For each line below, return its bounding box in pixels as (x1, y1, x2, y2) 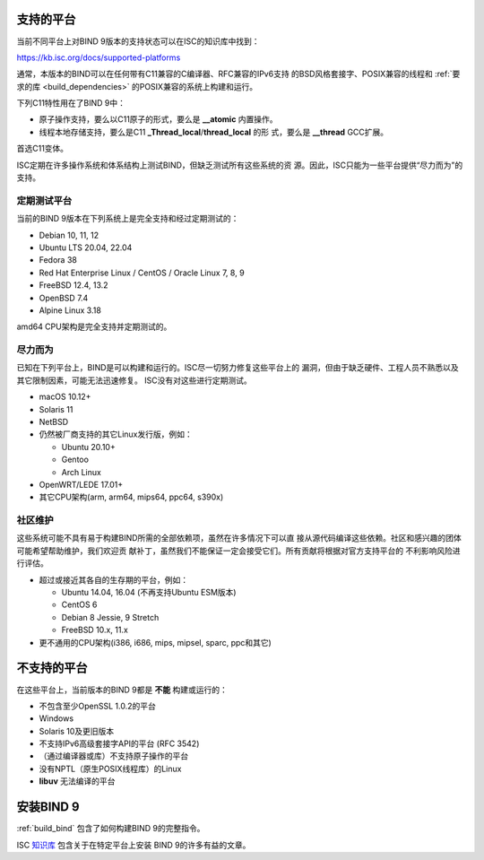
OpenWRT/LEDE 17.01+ (39, 479, 124, 490)
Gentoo (61, 454, 90, 465)
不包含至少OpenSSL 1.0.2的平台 (39, 700, 156, 711)
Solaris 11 (39, 404, 73, 414)
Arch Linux (61, 466, 102, 477)
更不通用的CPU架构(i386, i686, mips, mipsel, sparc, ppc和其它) (39, 637, 272, 647)
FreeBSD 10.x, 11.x (61, 624, 129, 636)
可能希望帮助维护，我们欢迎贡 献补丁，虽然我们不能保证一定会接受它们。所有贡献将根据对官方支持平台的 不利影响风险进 (16, 545, 461, 556)
